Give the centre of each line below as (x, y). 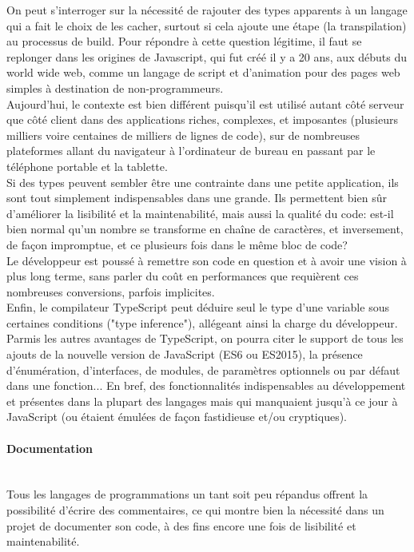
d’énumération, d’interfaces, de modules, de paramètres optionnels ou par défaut (203, 369)
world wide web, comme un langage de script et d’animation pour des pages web (203, 72)
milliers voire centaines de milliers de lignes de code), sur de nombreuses (183, 135)
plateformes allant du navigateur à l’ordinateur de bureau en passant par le (191, 151)
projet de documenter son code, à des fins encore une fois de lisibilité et (181, 525)
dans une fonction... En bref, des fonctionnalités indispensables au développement (206, 385)
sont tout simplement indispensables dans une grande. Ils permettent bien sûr (197, 198)
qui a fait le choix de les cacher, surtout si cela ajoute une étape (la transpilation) (207, 25)
